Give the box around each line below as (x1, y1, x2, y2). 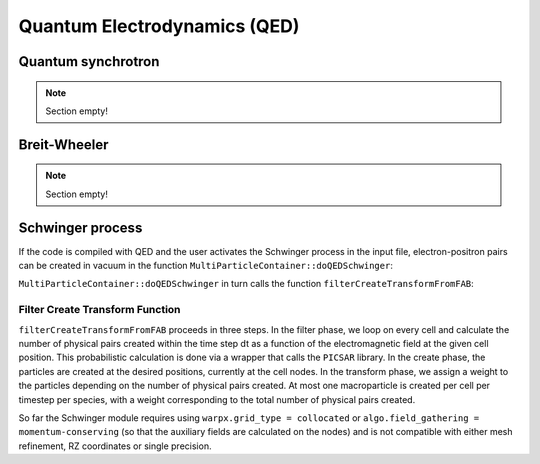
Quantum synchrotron (18, 53, 160, 70)
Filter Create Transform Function (18, 303, 181, 317)
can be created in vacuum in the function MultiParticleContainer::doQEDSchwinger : (18, 260, 394, 272)
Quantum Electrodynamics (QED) (18, 15, 300, 37)
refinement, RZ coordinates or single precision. (18, 440, 212, 452)
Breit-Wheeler (18, 136, 109, 153)
